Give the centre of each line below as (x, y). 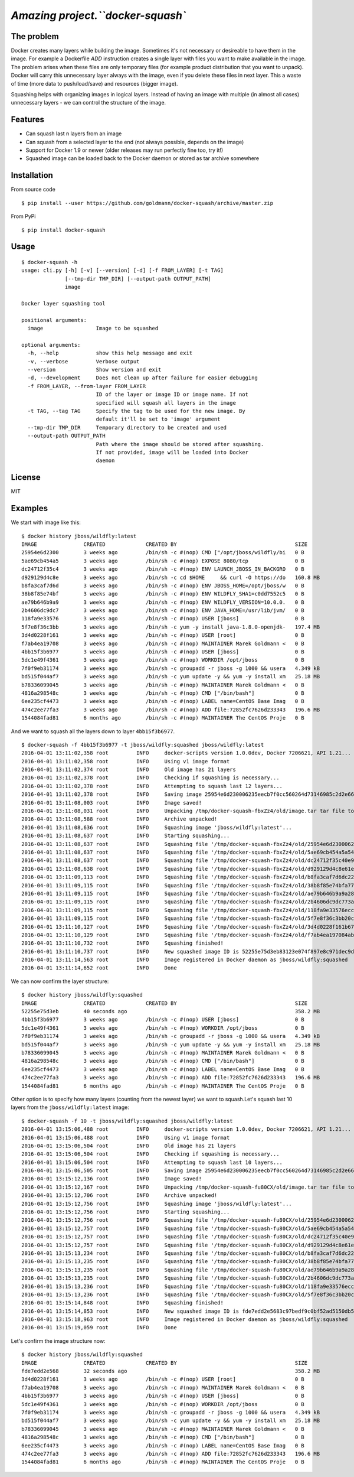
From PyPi (23, 216)
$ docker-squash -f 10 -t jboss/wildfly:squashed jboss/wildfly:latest (127, 1121)
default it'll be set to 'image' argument (158, 419)
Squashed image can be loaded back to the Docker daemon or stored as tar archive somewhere (142, 158)
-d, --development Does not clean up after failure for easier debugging (142, 378)
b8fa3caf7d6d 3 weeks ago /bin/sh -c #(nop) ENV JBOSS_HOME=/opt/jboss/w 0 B (163, 585)
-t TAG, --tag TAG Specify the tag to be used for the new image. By (136, 411)
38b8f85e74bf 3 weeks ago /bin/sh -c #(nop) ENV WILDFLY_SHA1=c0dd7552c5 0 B (163, 594)
